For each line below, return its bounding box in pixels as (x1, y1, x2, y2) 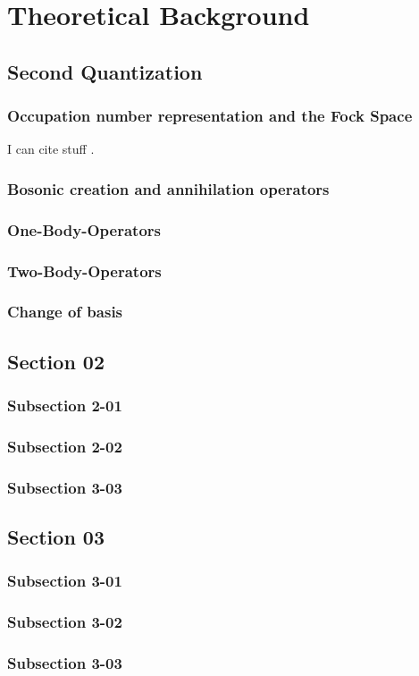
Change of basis (7, 300, 123, 323)
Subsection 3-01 (7, 570, 122, 592)
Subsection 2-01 (7, 394, 122, 417)
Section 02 (7, 347, 105, 375)
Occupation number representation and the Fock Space (7, 105, 413, 127)
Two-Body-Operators (7, 259, 162, 282)
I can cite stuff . (7, 139, 95, 158)
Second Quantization (7, 57, 203, 85)
